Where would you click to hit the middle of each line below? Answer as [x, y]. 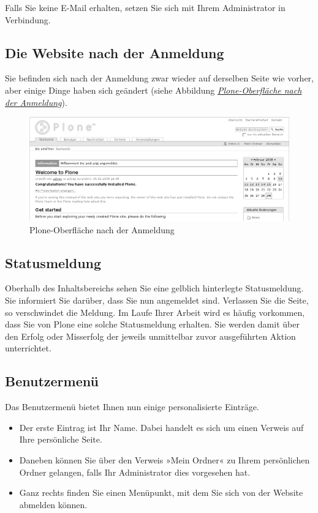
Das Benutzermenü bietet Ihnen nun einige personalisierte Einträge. [132, 407]
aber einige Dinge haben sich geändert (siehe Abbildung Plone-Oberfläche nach [153, 90]
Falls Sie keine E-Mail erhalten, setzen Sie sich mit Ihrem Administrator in [145, 7]
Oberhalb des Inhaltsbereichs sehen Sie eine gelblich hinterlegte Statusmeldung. [154, 288]
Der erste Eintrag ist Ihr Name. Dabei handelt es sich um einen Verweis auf [161, 427]
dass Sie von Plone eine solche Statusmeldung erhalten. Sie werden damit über [152, 324]
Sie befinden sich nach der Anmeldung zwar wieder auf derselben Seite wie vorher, [159, 78]
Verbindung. [28, 19]
